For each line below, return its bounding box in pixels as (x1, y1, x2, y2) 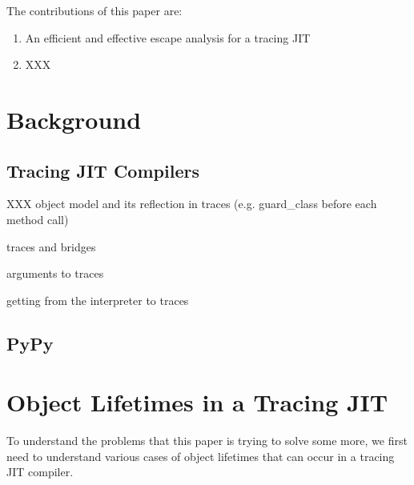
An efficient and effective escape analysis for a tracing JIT (25, 29, 311, 46)
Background (6, 102, 142, 135)
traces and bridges (6, 238, 96, 255)
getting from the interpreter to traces (6, 291, 189, 308)
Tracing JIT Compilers (6, 158, 199, 182)
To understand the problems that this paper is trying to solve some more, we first (6, 432, 408, 449)
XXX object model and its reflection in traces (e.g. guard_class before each (6, 195, 377, 212)
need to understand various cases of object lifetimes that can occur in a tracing (6, 447, 395, 464)
